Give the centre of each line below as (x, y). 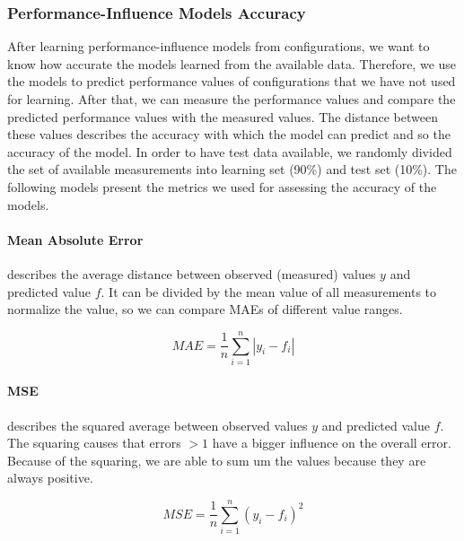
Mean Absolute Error (75, 239)
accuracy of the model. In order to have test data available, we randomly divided (230, 151)
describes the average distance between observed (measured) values (192, 273)
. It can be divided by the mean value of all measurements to (269, 291)
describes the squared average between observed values (158, 425)
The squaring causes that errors (94, 443)
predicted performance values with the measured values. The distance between (223, 116)
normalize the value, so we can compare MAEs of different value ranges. (205, 309)
